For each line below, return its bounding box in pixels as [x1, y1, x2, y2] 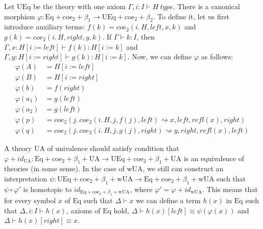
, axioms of [66, 205, 101, 215]
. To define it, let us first [153, 11, 229, 21]
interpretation [4, 173, 47, 183]
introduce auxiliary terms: [4, 21, 85, 32]
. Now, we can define [127, 51, 192, 62]
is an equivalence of [184, 152, 244, 163]
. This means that [202, 183, 258, 194]
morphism [4, 11, 35, 21]
